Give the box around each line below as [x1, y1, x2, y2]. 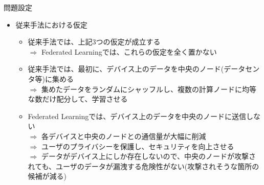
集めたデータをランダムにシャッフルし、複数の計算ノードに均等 [41, 83, 256, 94]
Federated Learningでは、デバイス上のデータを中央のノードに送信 [28, 110, 246, 121]
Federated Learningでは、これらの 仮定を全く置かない [41, 46, 217, 57]
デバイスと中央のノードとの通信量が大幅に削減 [48, 130, 206, 141]
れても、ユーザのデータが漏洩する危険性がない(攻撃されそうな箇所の [28, 160, 259, 171]
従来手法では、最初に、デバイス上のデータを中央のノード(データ [28, 63, 246, 74]
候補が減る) [28, 171, 67, 181]
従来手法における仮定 [15, 19, 87, 30]
